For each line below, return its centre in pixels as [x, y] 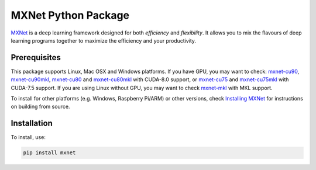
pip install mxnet [49, 153]
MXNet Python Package [70, 15]
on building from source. [40, 107]
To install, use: [28, 137]
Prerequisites [36, 58]
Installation [32, 124]
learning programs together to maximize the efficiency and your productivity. [103, 40]
